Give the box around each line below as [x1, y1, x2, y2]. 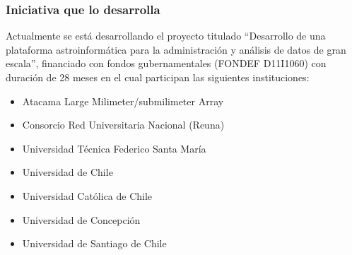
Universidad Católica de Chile [22, 188, 153, 203]
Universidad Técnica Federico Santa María [22, 141, 206, 155]
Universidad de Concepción [22, 212, 141, 227]
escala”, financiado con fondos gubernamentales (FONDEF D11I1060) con [6, 56, 327, 71]
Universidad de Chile [22, 165, 113, 179]
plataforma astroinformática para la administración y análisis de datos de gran [6, 42, 346, 57]
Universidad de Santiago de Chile [22, 236, 167, 251]
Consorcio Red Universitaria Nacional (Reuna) [22, 117, 225, 132]
